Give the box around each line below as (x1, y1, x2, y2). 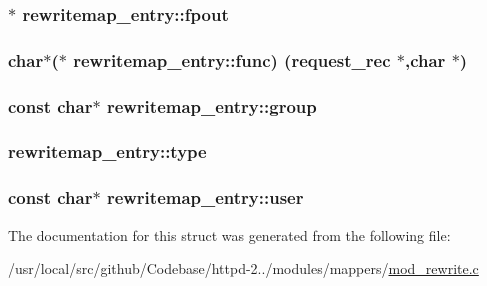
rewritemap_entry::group (106, 93, 317, 118)
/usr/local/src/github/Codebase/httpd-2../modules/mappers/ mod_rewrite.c (8, 258, 479, 279)
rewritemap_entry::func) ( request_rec (73, 47, 391, 72)
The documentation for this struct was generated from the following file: (8, 224, 451, 245)
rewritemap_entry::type (8, 139, 207, 164)
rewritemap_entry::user (106, 185, 304, 210)
